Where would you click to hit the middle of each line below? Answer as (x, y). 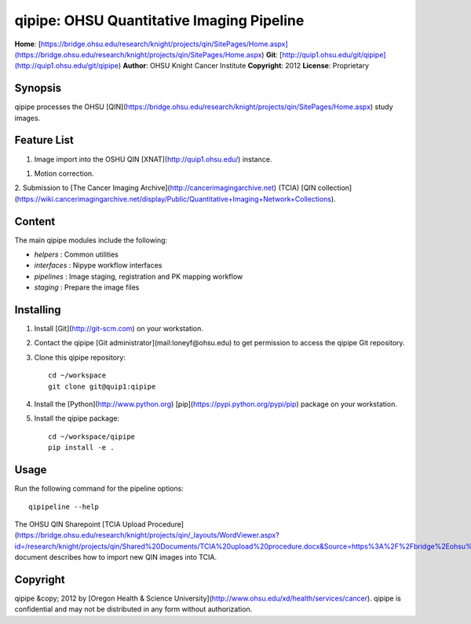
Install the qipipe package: (77, 418)
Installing (38, 310)
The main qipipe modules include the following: (91, 240)
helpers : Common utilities (77, 254)
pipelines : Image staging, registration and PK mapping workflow (139, 276)
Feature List (44, 140)
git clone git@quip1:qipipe (102, 386)
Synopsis (38, 88)
